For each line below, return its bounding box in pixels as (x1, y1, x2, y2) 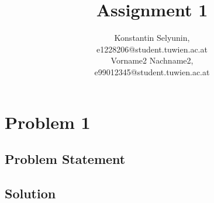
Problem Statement (5, 150, 126, 168)
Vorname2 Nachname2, (111, 54, 194, 66)
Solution (5, 184, 56, 202)
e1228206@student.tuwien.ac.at (96, 43, 208, 55)
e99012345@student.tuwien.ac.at (94, 65, 210, 78)
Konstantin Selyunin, (114, 32, 190, 44)
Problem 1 (5, 110, 91, 134)
